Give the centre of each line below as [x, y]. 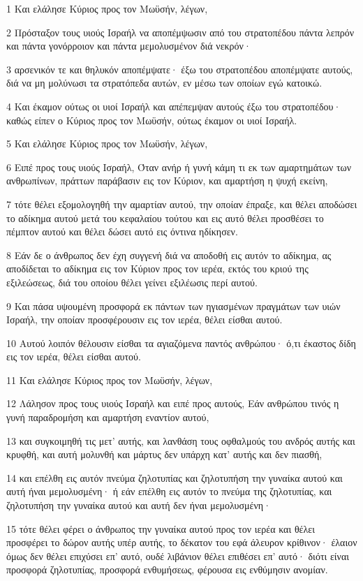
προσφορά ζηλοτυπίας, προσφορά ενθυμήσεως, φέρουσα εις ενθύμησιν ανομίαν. [167, 569]
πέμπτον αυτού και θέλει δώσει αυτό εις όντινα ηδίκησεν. [122, 231]
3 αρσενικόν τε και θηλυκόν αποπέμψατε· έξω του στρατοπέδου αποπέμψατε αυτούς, [180, 69]
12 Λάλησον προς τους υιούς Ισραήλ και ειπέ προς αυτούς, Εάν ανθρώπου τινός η [173, 403]
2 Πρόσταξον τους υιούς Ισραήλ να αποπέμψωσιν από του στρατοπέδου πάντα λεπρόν [180, 32]
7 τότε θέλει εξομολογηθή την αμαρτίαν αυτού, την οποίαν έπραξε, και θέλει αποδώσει [182, 204]
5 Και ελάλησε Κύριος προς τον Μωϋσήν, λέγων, [107, 144]
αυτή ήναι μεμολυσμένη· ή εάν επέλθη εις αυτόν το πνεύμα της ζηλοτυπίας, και [169, 491]
